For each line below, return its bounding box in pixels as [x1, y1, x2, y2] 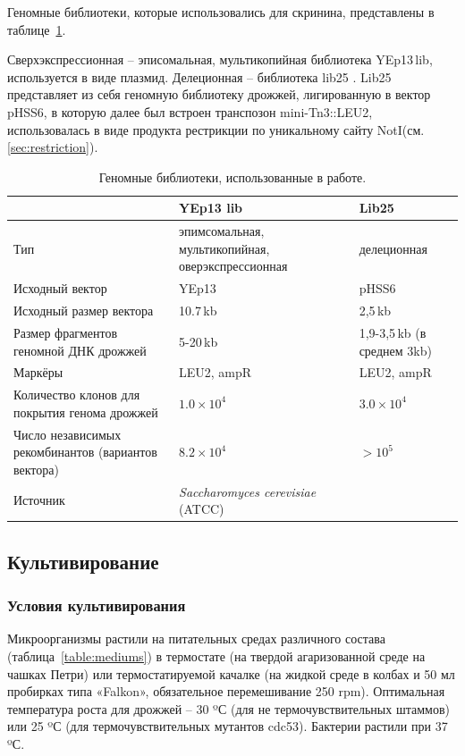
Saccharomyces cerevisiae [179, 482, 317, 500]
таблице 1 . [7, 20, 66, 38]
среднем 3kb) [359, 340, 432, 359]
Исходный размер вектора [13, 301, 154, 320]
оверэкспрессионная [179, 256, 288, 275]
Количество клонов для [13, 385, 140, 404]
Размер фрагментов [13, 323, 118, 341]
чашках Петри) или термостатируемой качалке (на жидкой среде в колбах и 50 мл [7, 664, 455, 683]
